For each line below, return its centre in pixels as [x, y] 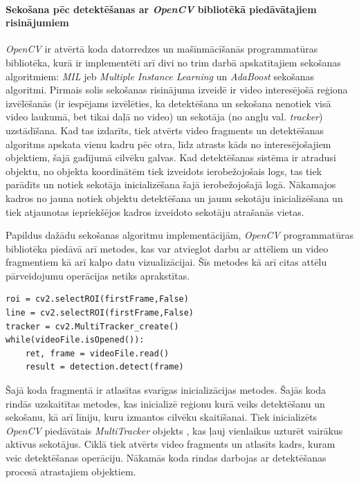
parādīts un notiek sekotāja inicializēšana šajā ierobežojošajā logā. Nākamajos [171, 184]
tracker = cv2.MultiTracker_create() [92, 326]
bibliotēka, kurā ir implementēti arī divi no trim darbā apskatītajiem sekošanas [173, 62]
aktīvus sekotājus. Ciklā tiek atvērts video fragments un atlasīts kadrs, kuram [171, 444]
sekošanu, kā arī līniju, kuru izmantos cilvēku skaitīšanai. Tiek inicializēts [162, 417]
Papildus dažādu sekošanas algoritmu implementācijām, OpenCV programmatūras [180, 235]
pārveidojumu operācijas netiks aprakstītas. [98, 275]
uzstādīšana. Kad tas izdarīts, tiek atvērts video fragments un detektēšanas [165, 130]
